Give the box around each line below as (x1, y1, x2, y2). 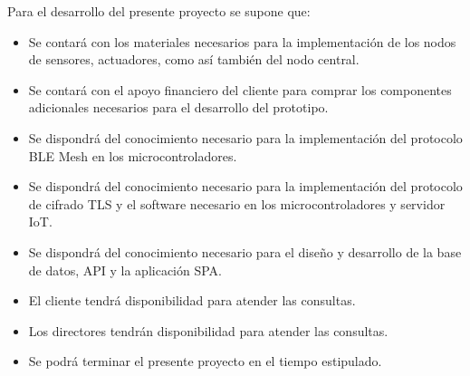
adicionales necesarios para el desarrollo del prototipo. (28, 98, 329, 117)
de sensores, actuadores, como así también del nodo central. (28, 50, 360, 69)
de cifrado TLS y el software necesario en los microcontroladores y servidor (28, 194, 446, 213)
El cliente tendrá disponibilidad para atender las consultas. (28, 291, 356, 310)
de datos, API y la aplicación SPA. (28, 260, 223, 279)
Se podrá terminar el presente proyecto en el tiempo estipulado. (28, 352, 382, 371)
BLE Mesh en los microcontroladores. (28, 146, 237, 165)
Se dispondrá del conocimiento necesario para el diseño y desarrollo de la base (28, 242, 462, 261)
